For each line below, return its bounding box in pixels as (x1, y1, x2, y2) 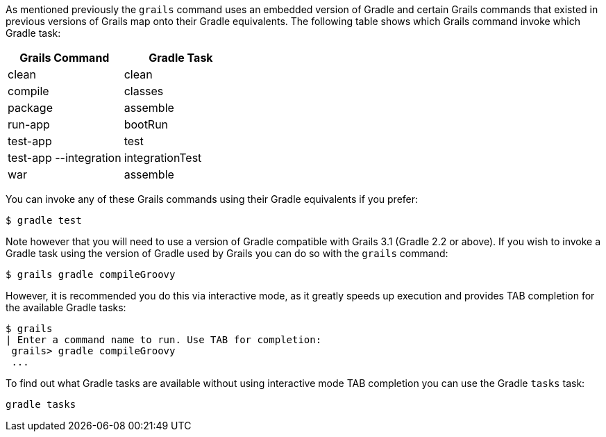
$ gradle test (6, 215, 82, 226)
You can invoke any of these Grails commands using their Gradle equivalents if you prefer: (6, 193, 419, 205)
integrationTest (124, 151, 202, 165)
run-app (8, 117, 50, 131)
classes (124, 84, 164, 98)
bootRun (124, 117, 169, 131)
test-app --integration (8, 151, 121, 165)
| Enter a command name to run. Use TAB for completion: (6, 334, 322, 345)
